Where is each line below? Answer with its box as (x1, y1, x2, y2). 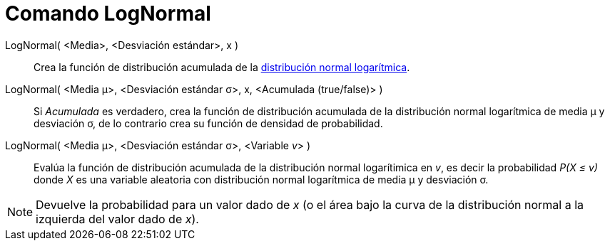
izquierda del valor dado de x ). (36, 211, 199, 226)
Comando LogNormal (5, 1, 211, 26)
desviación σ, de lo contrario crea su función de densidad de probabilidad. (34, 117, 383, 129)
